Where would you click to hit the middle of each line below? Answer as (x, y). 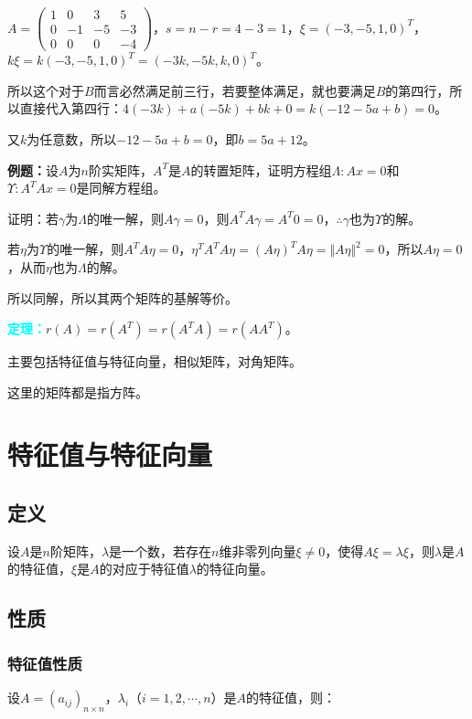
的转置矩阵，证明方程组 (261, 169)
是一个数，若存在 (161, 550)
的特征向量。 (235, 569)
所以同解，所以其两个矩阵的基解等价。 (123, 297)
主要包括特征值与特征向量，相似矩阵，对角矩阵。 (155, 361)
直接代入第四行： (71, 108)
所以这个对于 (46, 90)
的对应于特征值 (144, 569)
